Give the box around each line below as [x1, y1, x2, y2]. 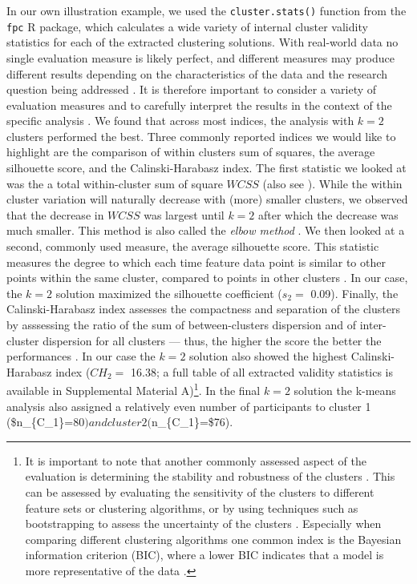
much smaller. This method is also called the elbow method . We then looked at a [6, 222, 405, 239]
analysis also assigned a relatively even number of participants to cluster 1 [6, 397, 371, 414]
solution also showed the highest [189, 348, 348, 364]
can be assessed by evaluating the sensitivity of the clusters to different [25, 484, 374, 500]
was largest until [144, 206, 225, 223]
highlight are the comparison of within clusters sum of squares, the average [6, 143, 375, 160]
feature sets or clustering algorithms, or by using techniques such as [25, 499, 358, 516]
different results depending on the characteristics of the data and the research [6, 65, 388, 82]
